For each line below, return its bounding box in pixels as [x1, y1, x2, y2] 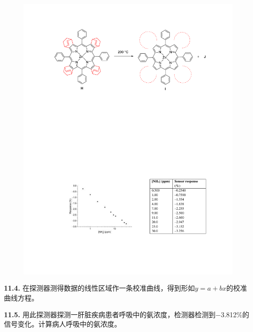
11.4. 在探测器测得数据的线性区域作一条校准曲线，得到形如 [4, 283, 195, 293]
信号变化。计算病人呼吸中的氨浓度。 [4, 319, 121, 329]
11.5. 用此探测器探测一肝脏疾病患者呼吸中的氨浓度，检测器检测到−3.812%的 [4, 309, 250, 319]
